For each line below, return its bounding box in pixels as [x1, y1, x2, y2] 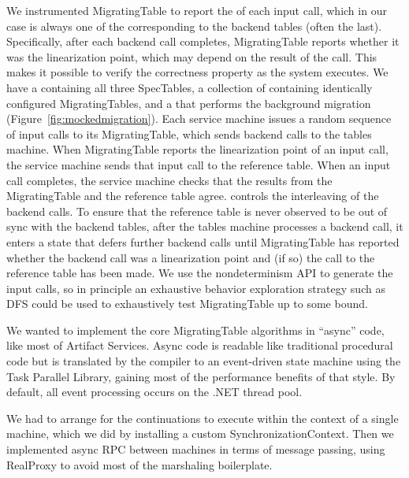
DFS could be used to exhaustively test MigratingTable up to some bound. [6, 295, 368, 312]
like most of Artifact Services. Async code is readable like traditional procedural [6, 337, 393, 354]
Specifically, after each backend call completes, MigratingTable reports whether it [6, 33, 400, 50]
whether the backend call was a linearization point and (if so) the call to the [6, 249, 375, 265]
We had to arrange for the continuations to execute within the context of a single [6, 409, 399, 426]
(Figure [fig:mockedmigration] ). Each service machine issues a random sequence [6, 110, 392, 127]
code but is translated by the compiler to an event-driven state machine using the [6, 353, 401, 369]
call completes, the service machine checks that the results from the [6, 172, 333, 188]
